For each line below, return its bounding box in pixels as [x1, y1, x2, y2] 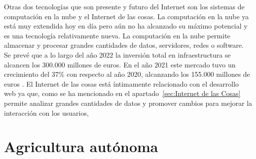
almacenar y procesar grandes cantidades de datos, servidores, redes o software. [4, 40, 244, 50]
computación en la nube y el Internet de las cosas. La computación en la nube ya [4, 11, 249, 21]
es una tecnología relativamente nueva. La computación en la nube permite [4, 30, 230, 40]
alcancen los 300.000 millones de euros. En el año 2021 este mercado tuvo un [4, 59, 236, 69]
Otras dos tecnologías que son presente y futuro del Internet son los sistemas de [4, 1, 245, 11]
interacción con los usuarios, [4, 107, 89, 118]
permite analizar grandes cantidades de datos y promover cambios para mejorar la [4, 97, 253, 108]
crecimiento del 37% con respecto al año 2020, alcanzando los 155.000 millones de [4, 69, 250, 79]
